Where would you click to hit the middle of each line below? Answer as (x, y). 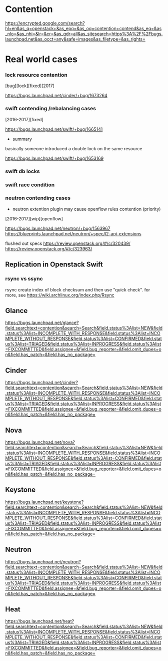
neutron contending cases (38, 198)
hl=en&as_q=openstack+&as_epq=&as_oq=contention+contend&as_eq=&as (83, 28)
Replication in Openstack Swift (54, 265)
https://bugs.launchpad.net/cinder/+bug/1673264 (56, 96)
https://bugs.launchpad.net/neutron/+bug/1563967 (58, 228)
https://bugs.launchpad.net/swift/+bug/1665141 (54, 129)
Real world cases (41, 59)
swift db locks (22, 171)
